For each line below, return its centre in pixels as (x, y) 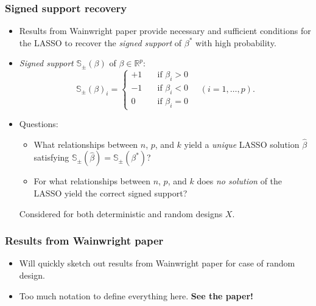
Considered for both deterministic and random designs (121, 213)
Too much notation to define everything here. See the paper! (136, 295)
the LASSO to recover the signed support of (100, 42)
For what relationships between (92, 181)
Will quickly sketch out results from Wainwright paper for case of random (157, 263)
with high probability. (236, 42)
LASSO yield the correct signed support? (111, 193)
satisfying (51, 157)
